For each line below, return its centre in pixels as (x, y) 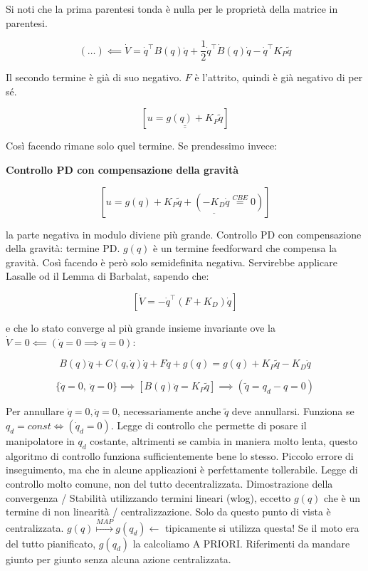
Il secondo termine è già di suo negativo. (94, 77)
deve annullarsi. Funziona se (293, 411)
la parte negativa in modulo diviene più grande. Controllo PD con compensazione (184, 234)
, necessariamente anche (169, 411)
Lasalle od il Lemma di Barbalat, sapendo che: (107, 276)
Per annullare (35, 411)
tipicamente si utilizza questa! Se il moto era (262, 527)
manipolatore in (40, 441)
